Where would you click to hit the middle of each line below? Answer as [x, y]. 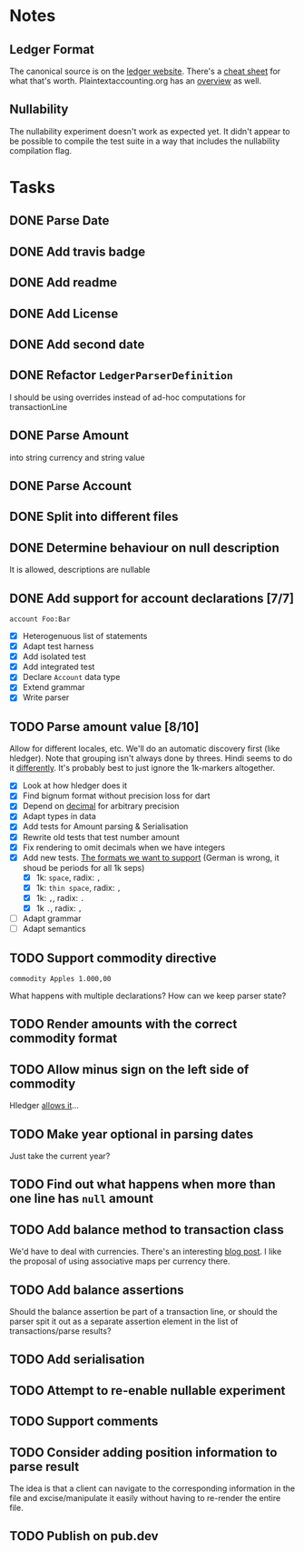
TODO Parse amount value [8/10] [104, 727]
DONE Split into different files [94, 517]
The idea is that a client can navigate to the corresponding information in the [152, 1488]
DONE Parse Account [71, 486]
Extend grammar [54, 687]
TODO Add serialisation [77, 1360]
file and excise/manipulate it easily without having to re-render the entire [145, 1497]
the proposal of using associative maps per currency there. [120, 1261]
